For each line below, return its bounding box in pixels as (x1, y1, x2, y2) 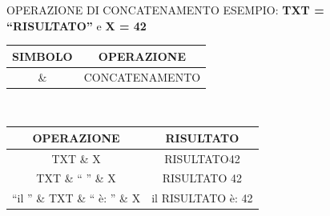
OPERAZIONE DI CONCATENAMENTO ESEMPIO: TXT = (6, 2, 324, 18)
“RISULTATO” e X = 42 (6, 17, 147, 34)
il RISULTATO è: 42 (151, 190, 253, 206)
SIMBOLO (12, 47, 73, 64)
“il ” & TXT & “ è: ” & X (12, 190, 141, 206)
